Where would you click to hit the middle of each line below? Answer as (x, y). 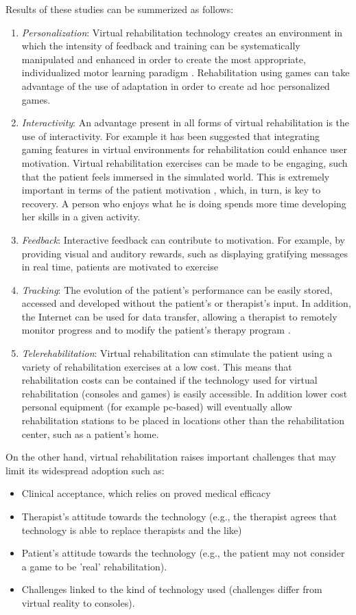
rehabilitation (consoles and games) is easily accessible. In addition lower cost (185, 393)
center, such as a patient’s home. (90, 433)
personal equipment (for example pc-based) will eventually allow (157, 407)
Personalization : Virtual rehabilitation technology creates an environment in (182, 32)
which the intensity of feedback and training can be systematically (161, 46)
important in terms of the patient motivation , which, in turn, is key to (171, 190)
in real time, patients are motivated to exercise (120, 267)
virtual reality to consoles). (78, 602)
